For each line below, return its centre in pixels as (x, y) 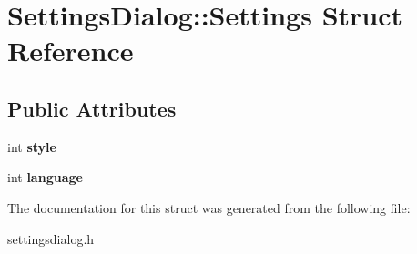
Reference (71, 51)
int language (45, 177)
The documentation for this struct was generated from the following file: (209, 207)
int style (32, 146)
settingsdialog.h (51, 238)
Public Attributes (92, 108)
